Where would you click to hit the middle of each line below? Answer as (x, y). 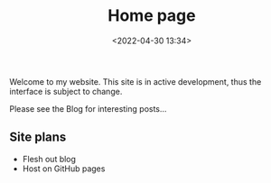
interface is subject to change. (66, 91)
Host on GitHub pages (64, 169)
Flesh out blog (49, 159)
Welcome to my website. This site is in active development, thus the (135, 81)
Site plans (38, 137)
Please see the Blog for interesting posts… (88, 108)
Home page (152, 16)
